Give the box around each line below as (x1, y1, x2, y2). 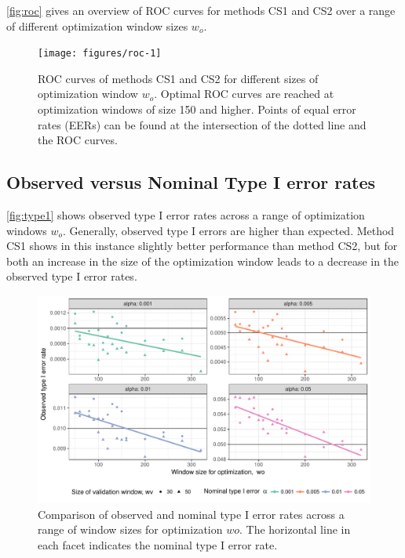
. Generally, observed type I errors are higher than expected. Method (63, 222, 395, 238)
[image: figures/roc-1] (38, 48, 162, 60)
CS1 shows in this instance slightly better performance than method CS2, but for (6, 237, 398, 254)
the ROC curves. (38, 132, 118, 148)
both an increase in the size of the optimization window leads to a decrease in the (6, 252, 400, 269)
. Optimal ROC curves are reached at (154, 85, 334, 102)
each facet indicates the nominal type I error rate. (38, 536, 278, 553)
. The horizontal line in (239, 521, 351, 538)
